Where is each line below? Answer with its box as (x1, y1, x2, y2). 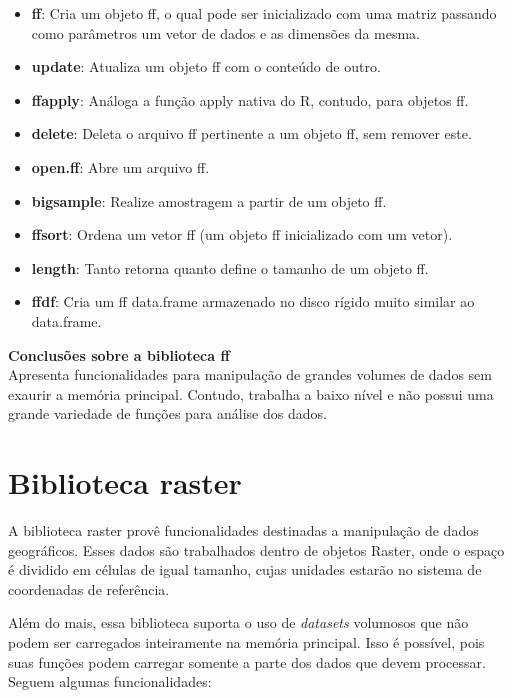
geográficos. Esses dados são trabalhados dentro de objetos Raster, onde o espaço (8, 539, 505, 560)
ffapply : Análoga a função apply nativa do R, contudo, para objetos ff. (31, 89, 469, 110)
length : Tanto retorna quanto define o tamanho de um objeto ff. (31, 257, 429, 278)
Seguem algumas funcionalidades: (8, 671, 212, 692)
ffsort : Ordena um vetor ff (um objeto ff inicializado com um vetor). (31, 224, 453, 245)
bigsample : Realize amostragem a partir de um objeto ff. (31, 190, 387, 211)
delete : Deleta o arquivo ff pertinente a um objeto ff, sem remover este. (31, 123, 472, 144)
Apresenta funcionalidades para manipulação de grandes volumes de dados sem (8, 364, 492, 385)
